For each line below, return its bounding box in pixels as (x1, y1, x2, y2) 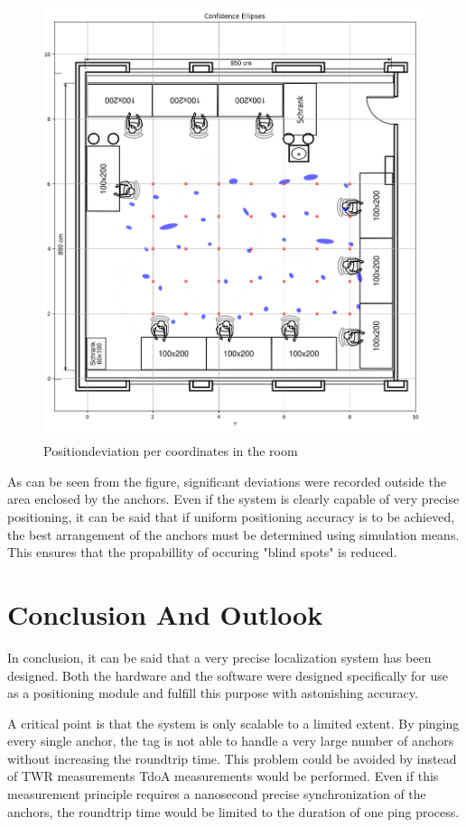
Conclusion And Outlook (7, 595, 323, 632)
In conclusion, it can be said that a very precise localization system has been (7, 647, 432, 666)
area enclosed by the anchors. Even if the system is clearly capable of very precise (7, 489, 460, 508)
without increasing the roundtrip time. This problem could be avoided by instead (7, 748, 457, 767)
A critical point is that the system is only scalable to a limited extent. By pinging (7, 713, 460, 732)
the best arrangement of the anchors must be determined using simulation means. (7, 525, 460, 544)
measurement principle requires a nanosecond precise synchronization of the (7, 785, 426, 804)
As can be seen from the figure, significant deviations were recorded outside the (7, 471, 446, 490)
